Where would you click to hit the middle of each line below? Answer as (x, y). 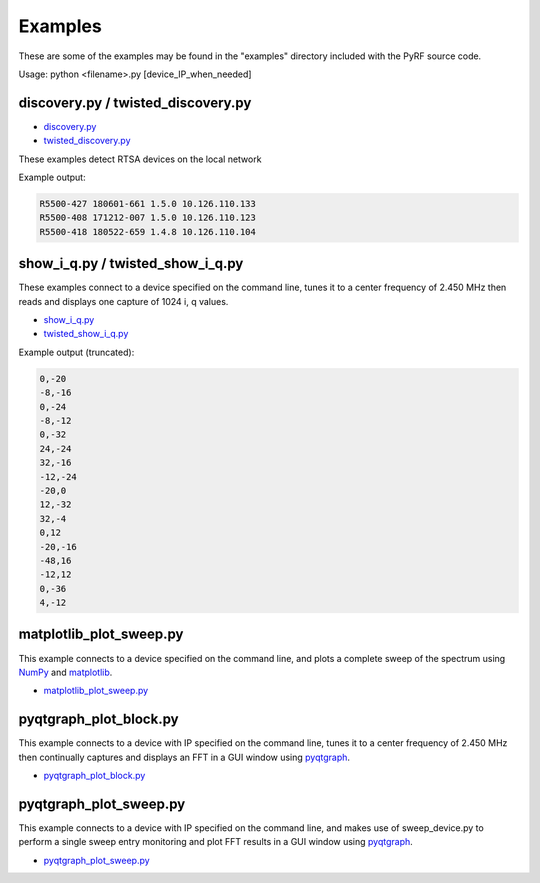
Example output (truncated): (76, 352)
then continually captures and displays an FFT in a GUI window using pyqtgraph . (184, 757)
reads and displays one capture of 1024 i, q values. (123, 301)
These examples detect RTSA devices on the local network (140, 159)
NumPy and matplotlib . (65, 672)
